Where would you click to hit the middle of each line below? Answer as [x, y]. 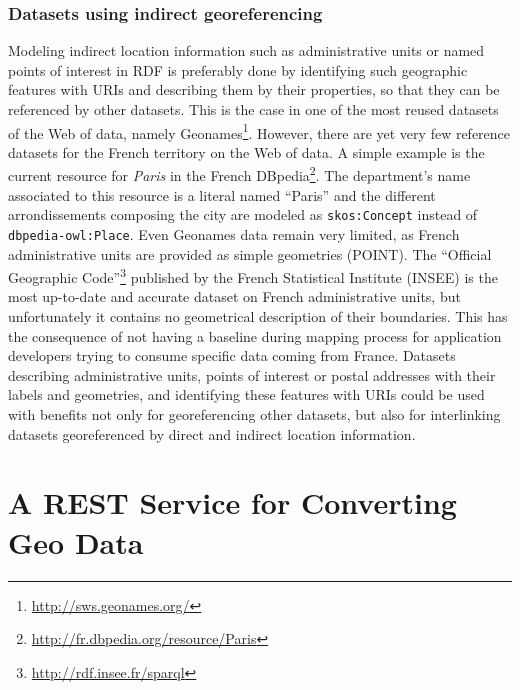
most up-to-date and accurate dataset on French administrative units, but [234, 296]
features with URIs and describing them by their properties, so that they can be [254, 89]
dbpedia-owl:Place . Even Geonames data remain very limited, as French [234, 233]
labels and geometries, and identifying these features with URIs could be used [246, 394]
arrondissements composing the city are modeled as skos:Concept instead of [243, 214]
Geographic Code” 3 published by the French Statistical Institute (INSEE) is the [253, 275]
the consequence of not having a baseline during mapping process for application [255, 335]
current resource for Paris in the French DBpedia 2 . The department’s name [239, 174]
